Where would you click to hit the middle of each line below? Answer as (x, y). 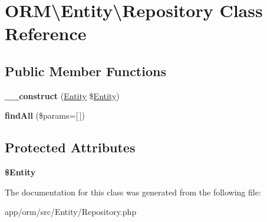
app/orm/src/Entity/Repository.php (71, 212)
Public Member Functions (85, 71)
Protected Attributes (70, 147)
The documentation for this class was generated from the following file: (133, 192)
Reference (46, 33)
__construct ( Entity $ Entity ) (62, 95)
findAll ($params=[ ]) (45, 115)
